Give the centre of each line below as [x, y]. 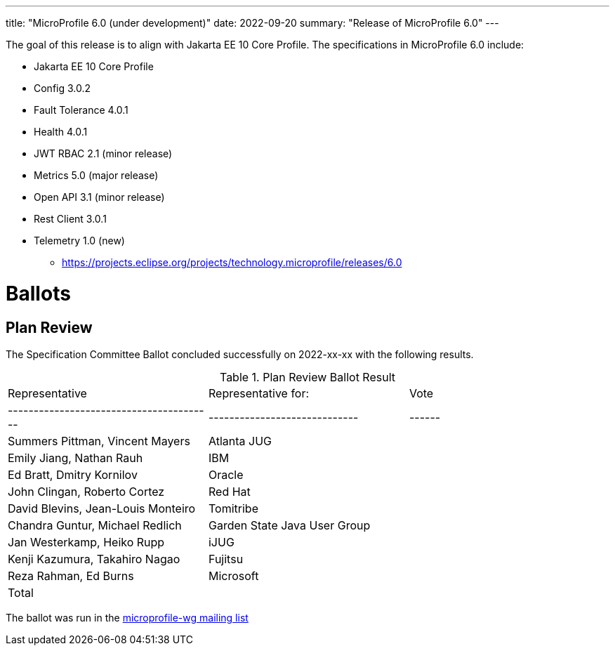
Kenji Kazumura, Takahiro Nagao [94, 559]
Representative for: [259, 393]
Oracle [226, 474]
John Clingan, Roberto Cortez [86, 491]
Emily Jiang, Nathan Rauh [75, 458]
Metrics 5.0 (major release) [96, 175]
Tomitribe [233, 508]
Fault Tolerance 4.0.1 [81, 110]
